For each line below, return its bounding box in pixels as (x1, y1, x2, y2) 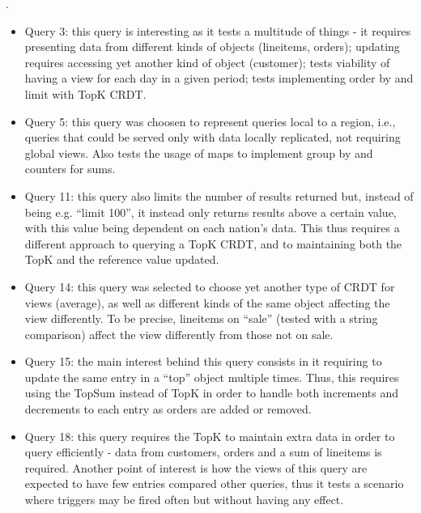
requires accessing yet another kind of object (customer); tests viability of (24, 53, 390, 70)
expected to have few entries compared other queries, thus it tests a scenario (24, 475, 404, 492)
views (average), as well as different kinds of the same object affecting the (24, 294, 390, 311)
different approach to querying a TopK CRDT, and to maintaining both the (24, 235, 402, 252)
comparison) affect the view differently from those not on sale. (24, 325, 334, 342)
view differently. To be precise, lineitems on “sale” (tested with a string (24, 310, 378, 327)
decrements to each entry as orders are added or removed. (24, 401, 312, 418)
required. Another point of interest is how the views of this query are (24, 459, 368, 476)
